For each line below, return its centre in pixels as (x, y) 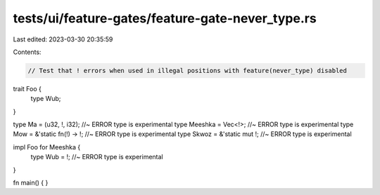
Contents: (27, 52)
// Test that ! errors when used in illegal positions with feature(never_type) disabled (188, 70)
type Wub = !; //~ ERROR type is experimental (97, 157)
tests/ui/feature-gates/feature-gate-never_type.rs (165, 18)
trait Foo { (27, 88)
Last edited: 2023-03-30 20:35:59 (63, 39)
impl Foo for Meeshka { (47, 147)
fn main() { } (31, 183)
